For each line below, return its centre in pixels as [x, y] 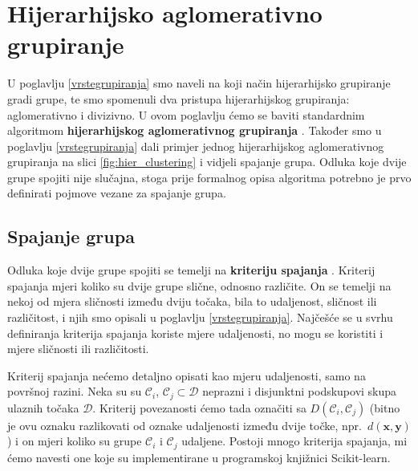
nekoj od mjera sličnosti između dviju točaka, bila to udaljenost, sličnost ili [192, 301]
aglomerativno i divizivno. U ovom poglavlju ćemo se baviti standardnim [186, 114]
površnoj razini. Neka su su [75, 391]
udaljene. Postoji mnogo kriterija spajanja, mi [294, 441]
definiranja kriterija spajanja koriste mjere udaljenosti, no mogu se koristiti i [195, 333]
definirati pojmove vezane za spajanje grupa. [117, 193]
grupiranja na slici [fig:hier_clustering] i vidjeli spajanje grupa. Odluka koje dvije [207, 162]
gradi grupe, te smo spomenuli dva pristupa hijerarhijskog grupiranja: [179, 98]
